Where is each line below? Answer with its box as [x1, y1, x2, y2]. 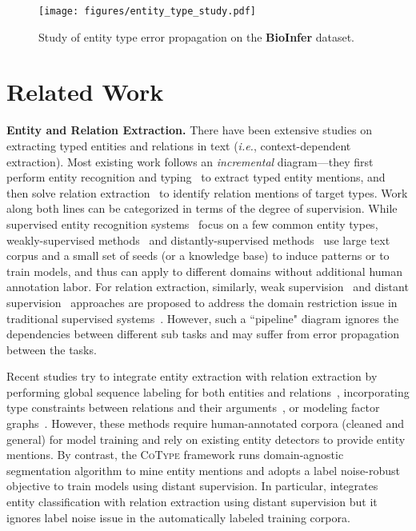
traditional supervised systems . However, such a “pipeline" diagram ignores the [6, 309, 399, 326]
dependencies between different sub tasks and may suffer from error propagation [6, 325, 400, 342]
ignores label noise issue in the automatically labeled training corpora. [6, 509, 350, 525]
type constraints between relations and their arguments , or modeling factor [6, 399, 380, 416]
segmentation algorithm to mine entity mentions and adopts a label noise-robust [6, 461, 401, 478]
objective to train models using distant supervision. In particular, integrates [6, 477, 378, 494]
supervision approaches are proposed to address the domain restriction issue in [6, 293, 398, 310]
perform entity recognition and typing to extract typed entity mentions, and [6, 169, 386, 186]
